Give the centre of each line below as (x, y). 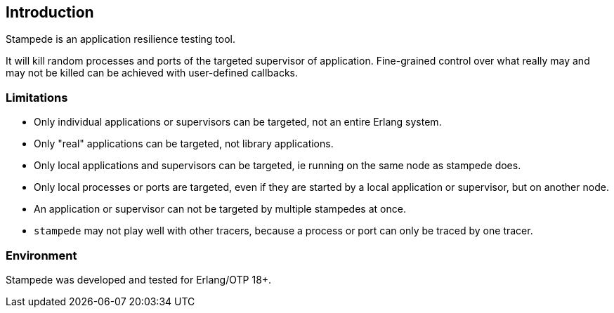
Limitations (37, 97)
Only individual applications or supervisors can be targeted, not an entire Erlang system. (238, 122)
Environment (41, 255)
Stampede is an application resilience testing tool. (121, 39)
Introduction (50, 12)
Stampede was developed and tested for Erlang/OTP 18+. (139, 279)
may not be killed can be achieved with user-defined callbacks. (152, 73)
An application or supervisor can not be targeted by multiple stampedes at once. (220, 209)
